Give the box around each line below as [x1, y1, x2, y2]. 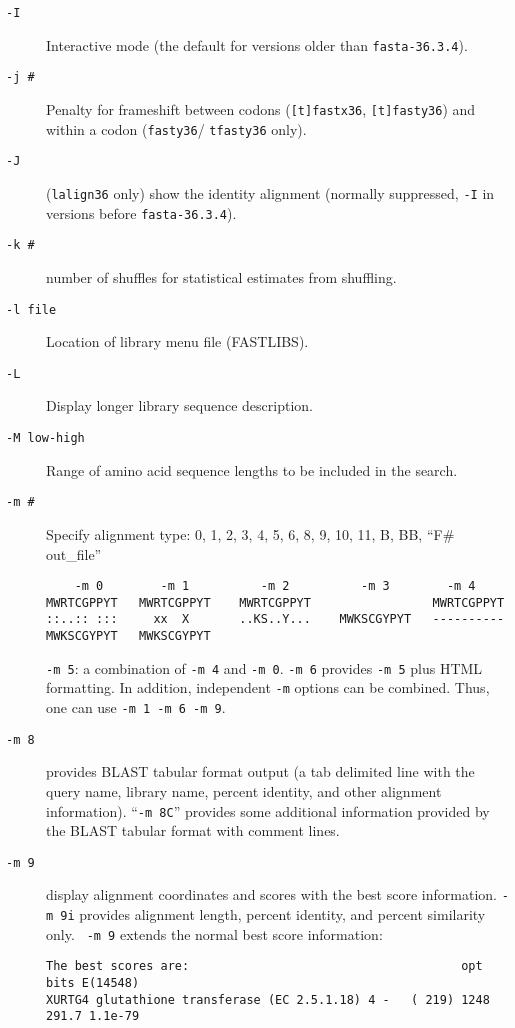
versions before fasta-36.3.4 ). [46, 202, 237, 223]
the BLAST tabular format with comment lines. [46, 820, 340, 841]
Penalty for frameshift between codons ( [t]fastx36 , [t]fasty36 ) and [46, 98, 476, 119]
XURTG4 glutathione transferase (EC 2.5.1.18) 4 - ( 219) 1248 [46, 992, 490, 1007]
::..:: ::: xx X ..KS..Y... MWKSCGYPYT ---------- [46, 612, 505, 627]
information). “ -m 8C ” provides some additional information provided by [46, 800, 490, 821]
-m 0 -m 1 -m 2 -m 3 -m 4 [74, 579, 476, 594]
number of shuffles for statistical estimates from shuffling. [46, 266, 397, 287]
